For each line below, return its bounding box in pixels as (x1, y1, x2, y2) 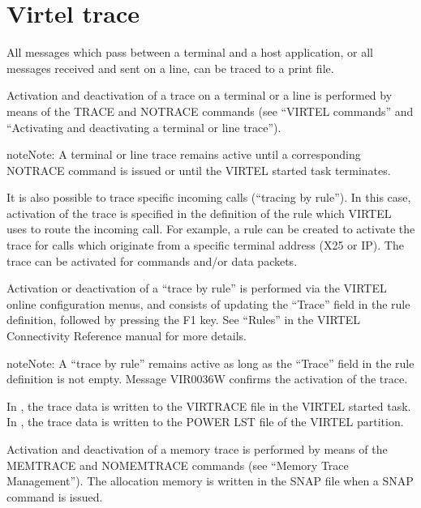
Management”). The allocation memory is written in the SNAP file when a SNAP (6, 472, 414, 489)
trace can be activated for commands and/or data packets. (6, 252, 298, 269)
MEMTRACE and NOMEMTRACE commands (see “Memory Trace (6, 456, 349, 473)
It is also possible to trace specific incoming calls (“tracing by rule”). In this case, (6, 189, 411, 206)
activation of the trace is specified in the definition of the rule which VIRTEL (6, 204, 392, 221)
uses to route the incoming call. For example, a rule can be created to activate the (6, 220, 415, 237)
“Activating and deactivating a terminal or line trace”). (6, 118, 281, 135)
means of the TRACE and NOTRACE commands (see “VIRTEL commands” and (6, 102, 414, 119)
